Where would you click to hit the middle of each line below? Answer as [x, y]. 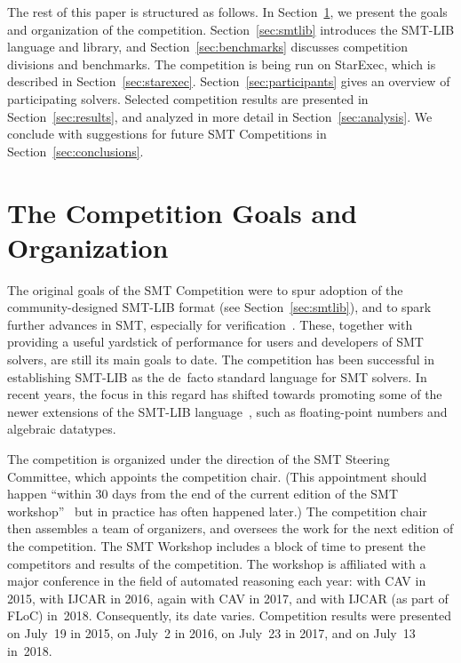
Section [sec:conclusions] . [76, 151]
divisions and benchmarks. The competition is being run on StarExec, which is [222, 64]
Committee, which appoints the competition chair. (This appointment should [217, 476]
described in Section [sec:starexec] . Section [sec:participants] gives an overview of [229, 81]
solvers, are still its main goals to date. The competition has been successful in [221, 359]
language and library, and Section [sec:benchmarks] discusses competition [207, 47]
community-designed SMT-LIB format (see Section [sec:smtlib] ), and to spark [219, 307]
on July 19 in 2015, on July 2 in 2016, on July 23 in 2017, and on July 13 [211, 632]
